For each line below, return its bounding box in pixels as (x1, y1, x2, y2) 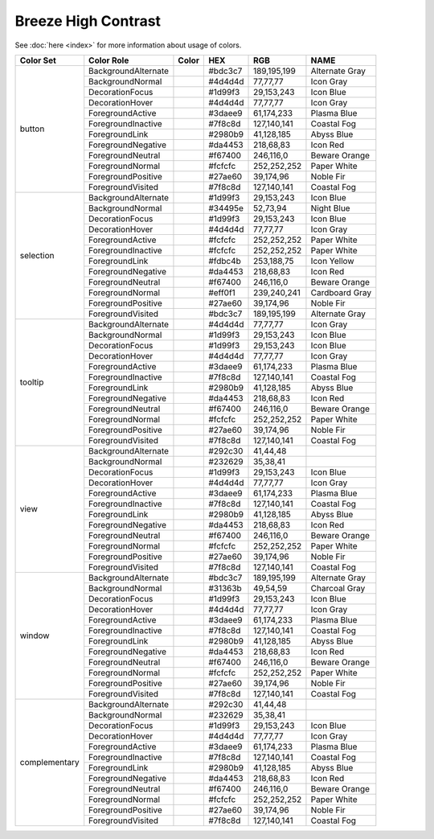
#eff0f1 (208, 286, 236, 298)
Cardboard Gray (310, 286, 372, 298)
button (19, 123, 45, 134)
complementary (19, 757, 80, 768)
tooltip (19, 376, 44, 388)
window (19, 630, 50, 641)
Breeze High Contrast (14, 12, 161, 30)
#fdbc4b (208, 255, 241, 266)
